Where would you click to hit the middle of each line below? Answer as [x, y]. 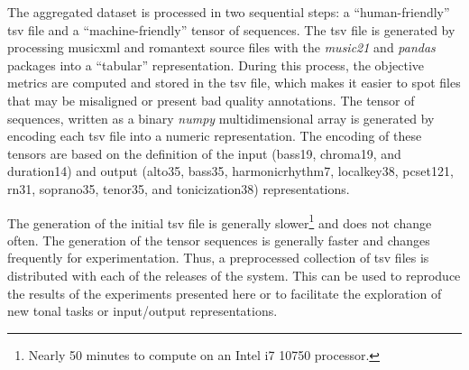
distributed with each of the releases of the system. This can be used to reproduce [234, 275]
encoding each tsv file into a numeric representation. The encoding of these [215, 136]
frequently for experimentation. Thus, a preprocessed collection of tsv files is [218, 258]
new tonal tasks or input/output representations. [143, 311]
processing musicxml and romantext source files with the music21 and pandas [221, 47]
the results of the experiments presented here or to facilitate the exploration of [225, 293]
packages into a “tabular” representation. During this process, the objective [216, 65]
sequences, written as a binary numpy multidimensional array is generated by [221, 118]
